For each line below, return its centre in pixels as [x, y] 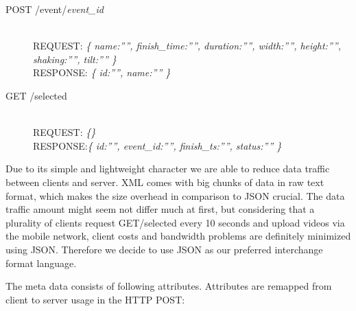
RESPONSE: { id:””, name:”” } [102, 72]
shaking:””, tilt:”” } [75, 59]
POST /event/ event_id [55, 9]
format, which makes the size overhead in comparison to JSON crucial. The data [175, 195]
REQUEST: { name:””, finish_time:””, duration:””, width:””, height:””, [187, 46]
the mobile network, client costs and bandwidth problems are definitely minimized [178, 236]
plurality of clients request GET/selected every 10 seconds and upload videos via [175, 222]
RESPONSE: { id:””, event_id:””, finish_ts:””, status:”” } [157, 145]
